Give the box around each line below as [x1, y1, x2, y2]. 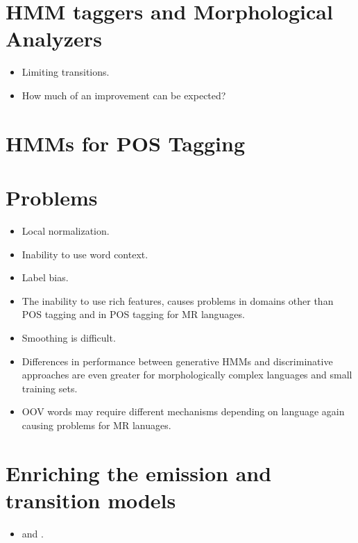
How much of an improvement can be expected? [22, 87, 226, 102]
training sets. [22, 381, 78, 395]
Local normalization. [22, 224, 110, 237]
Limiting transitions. [22, 65, 110, 79]
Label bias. [22, 270, 69, 285]
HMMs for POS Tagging [6, 128, 246, 157]
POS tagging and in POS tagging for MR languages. [22, 307, 245, 321]
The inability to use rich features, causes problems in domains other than [22, 293, 334, 308]
